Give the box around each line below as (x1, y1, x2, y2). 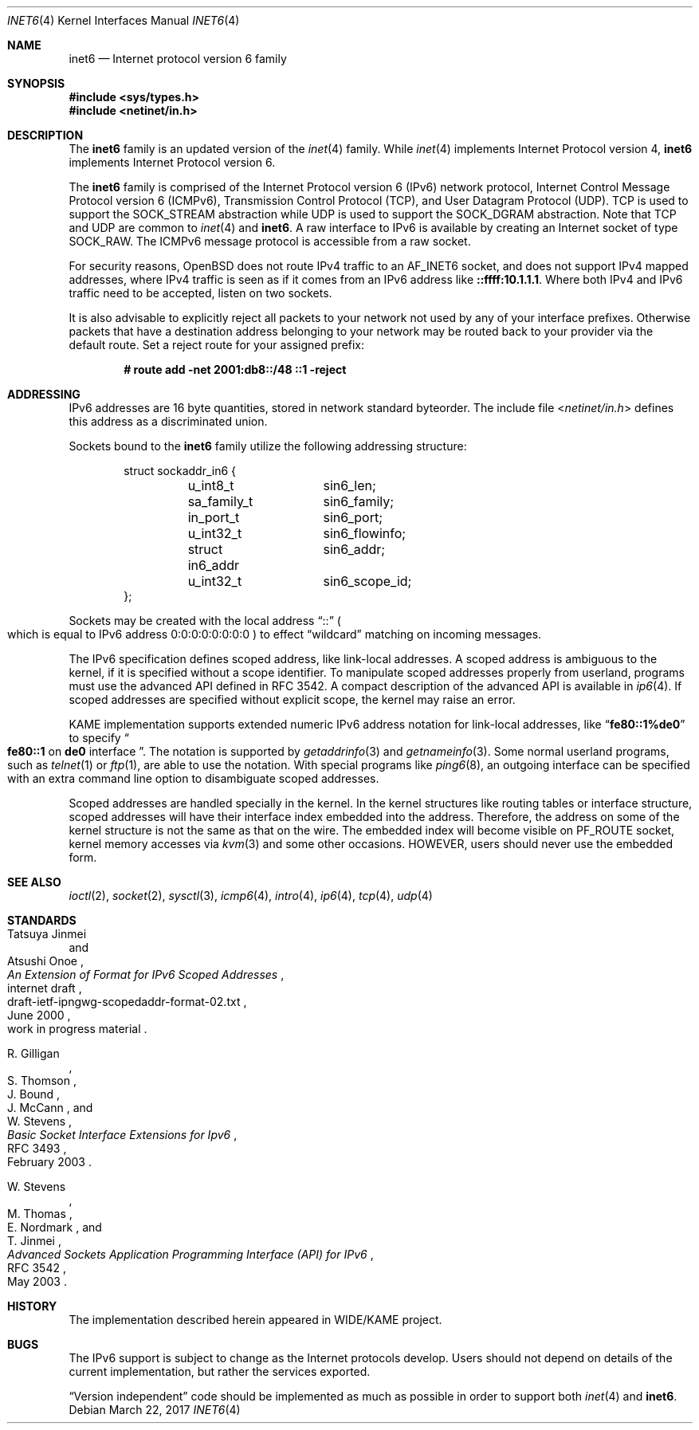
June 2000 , (7, 1008, 71, 1022)
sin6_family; (323, 493, 395, 509)
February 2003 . (7, 1155, 92, 1169)
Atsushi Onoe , (7, 954, 84, 968)
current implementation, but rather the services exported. (69, 1365, 371, 1378)
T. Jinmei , (7, 1234, 61, 1247)
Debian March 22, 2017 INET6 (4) (69, 1403, 241, 1416)
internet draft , (7, 981, 82, 995)
